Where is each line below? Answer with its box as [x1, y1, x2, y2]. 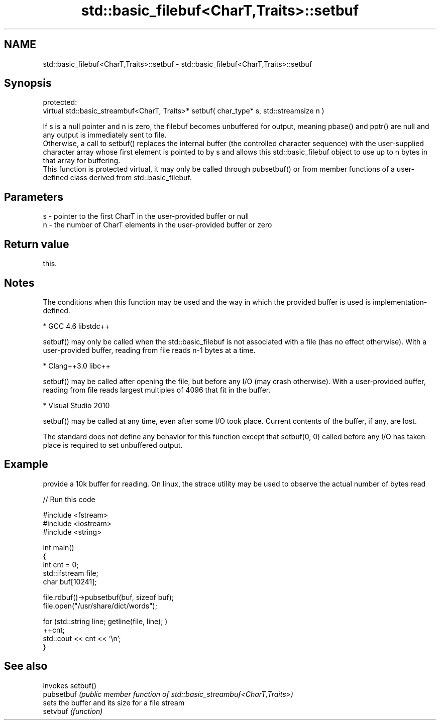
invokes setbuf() [43, 681, 97, 690]
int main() [43, 543, 74, 552]
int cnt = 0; [43, 560, 79, 569]
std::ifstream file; [43, 568, 98, 577]
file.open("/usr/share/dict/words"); [43, 601, 157, 610]
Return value [4, 237, 69, 251]
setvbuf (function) [43, 706, 103, 715]
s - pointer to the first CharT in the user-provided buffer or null [43, 212, 249, 221]
